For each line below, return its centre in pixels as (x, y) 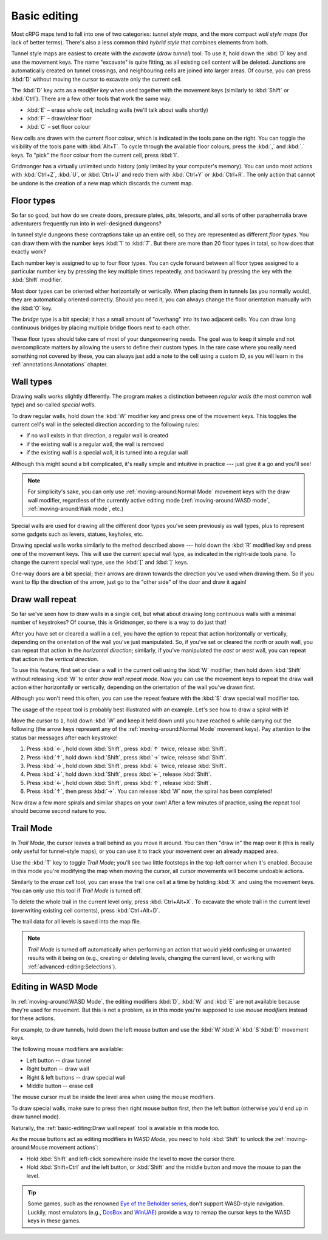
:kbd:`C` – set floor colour (58, 127)
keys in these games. (54, 1221)
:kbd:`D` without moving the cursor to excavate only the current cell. (97, 79)
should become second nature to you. (59, 811)
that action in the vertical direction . (55, 659)
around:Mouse (29, 1148)
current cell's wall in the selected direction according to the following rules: (105, 425)
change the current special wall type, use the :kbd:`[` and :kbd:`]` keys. (100, 563)
